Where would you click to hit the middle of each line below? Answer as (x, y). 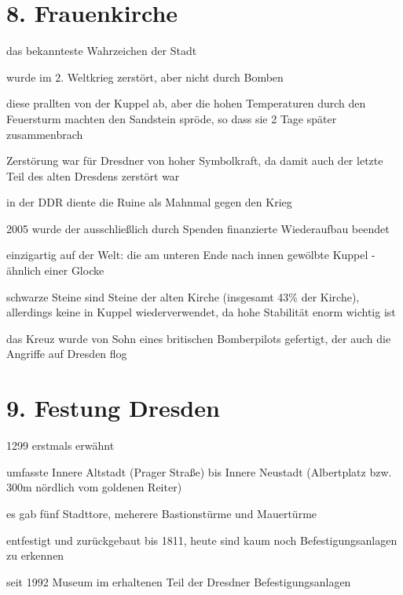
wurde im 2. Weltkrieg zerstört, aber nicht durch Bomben (145, 77)
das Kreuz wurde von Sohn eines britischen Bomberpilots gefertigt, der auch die (199, 338)
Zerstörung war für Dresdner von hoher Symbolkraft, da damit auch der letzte (195, 161)
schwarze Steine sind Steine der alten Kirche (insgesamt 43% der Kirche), (183, 296)
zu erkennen (35, 555)
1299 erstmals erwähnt (60, 445)
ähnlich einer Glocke (55, 270)
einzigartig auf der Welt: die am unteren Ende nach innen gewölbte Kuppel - (191, 255)
